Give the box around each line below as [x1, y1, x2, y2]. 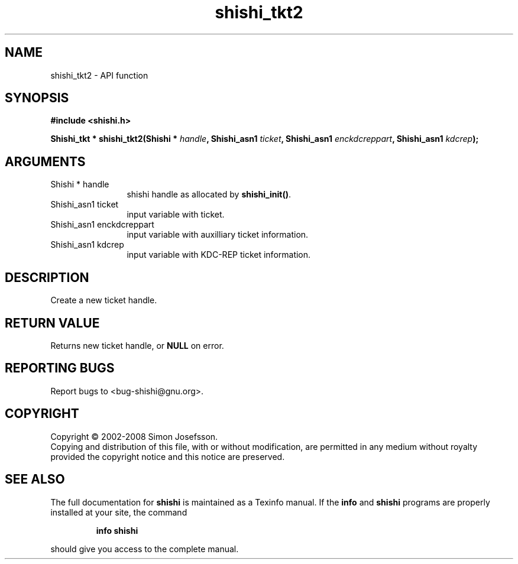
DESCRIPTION [5, 270, 89, 285]
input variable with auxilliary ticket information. [127, 229, 309, 240]
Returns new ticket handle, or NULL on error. [50, 340, 224, 351]
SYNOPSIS [5, 90, 69, 106]
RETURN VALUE [5, 315, 100, 330]
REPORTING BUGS [5, 361, 115, 376]
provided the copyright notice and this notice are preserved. [50, 451, 285, 462]
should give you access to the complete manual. [50, 543, 239, 554]
